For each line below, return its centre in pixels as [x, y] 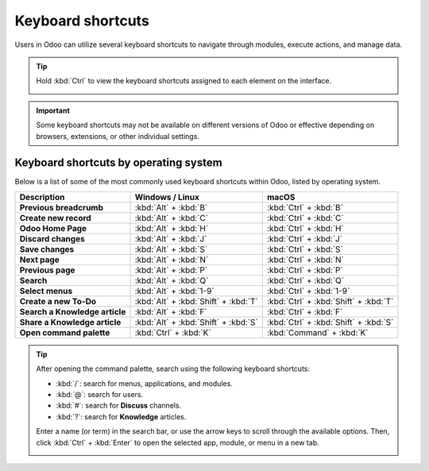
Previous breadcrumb [61, 207]
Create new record [55, 218]
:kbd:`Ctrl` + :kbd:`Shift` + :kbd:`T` [330, 301]
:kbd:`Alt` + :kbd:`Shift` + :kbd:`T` [196, 301]
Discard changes [52, 238]
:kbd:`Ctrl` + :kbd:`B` [305, 207]
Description [42, 197]
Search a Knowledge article [73, 311]
